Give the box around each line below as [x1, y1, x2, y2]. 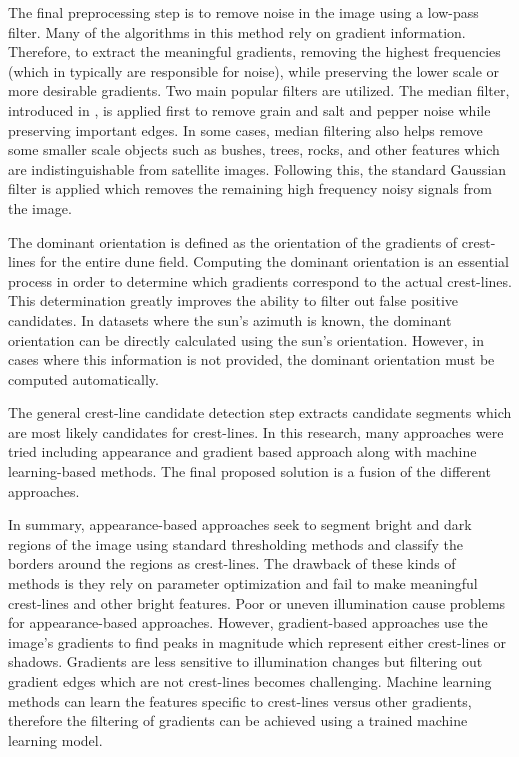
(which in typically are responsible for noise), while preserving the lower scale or [8, 60, 500, 81]
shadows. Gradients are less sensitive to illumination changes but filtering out [8, 651, 483, 672]
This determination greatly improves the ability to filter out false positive [8, 290, 459, 311]
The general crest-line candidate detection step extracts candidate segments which [8, 402, 512, 423]
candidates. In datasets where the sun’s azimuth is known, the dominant [8, 309, 452, 330]
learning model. [8, 729, 103, 750]
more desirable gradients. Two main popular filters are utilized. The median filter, [8, 80, 510, 101]
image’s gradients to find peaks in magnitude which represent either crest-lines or [8, 631, 507, 652]
